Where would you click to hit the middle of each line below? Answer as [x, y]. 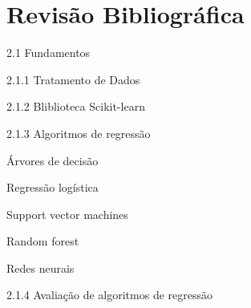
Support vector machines [67, 214]
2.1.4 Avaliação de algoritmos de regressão [109, 295]
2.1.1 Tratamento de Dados [73, 79]
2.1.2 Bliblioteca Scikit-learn [76, 106]
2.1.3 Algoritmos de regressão [79, 133]
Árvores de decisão [53, 160]
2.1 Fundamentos [49, 53]
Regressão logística [53, 187]
